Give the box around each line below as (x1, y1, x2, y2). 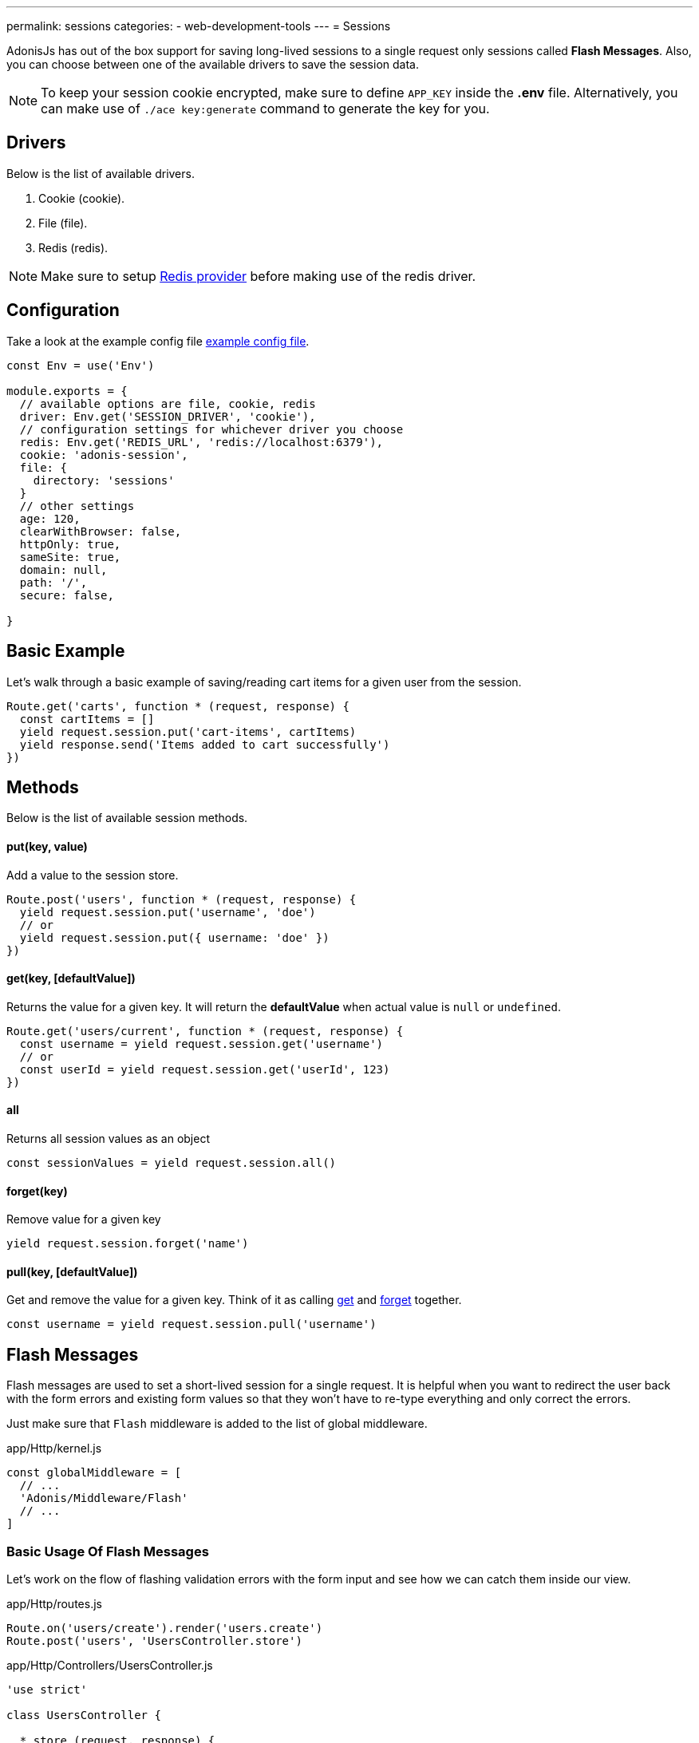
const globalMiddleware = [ (6, 1466, 182, 1480)
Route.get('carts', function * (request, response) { (6, 699, 349, 713)
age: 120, (19, 512, 81, 525)
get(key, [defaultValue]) (6, 971, 136, 986)
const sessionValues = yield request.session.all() (6, 1156, 337, 1170)
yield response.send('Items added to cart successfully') (19, 737, 390, 751)
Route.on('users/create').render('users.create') (6, 1622, 323, 1635)
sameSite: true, (19, 550, 121, 563)
